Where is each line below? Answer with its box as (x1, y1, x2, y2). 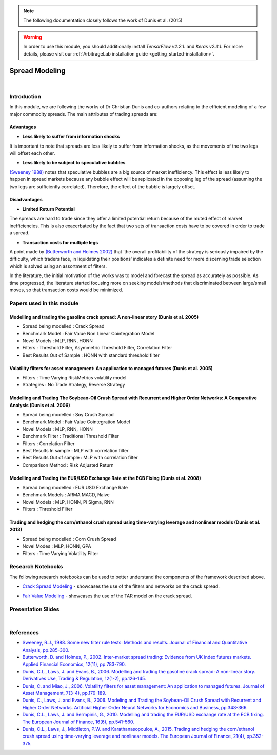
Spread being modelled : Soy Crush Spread (22, 412, 114, 418)
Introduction (9, 93, 41, 100)
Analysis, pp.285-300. (22, 647, 70, 653)
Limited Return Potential (22, 206, 75, 212)
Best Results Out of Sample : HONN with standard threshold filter (22, 352, 160, 358)
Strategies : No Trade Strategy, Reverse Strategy (22, 382, 125, 388)
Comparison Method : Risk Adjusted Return (22, 462, 114, 468)
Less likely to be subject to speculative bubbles (22, 159, 126, 165)
